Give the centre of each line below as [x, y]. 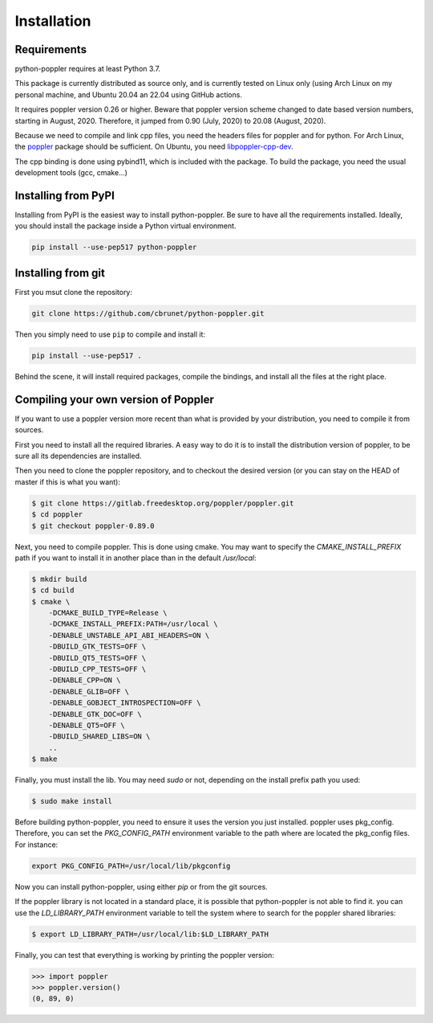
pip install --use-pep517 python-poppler [114, 248]
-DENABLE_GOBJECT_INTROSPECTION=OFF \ [125, 703]
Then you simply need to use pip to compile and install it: [110, 334]
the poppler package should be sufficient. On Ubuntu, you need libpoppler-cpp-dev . [154, 147]
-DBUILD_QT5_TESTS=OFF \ [97, 658]
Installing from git [60, 273]
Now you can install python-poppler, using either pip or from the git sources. [141, 886]
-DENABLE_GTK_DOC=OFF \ [95, 714]
